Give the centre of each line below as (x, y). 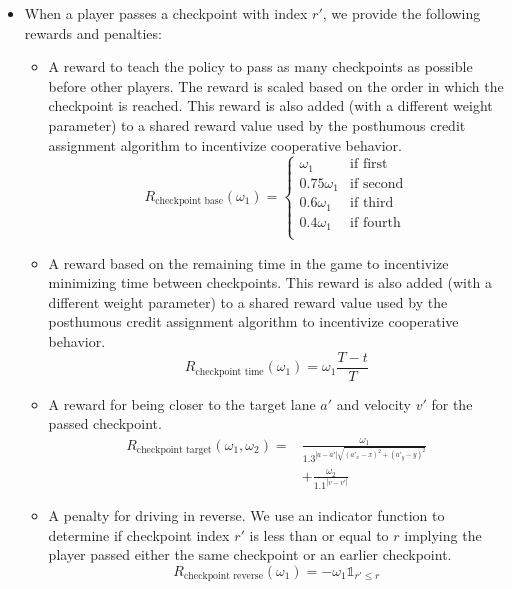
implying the (443, 534)
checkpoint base (189, 201)
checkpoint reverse (223, 576)
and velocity (374, 403)
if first (369, 164)
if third (372, 203)
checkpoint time (229, 371)
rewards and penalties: (93, 32)
